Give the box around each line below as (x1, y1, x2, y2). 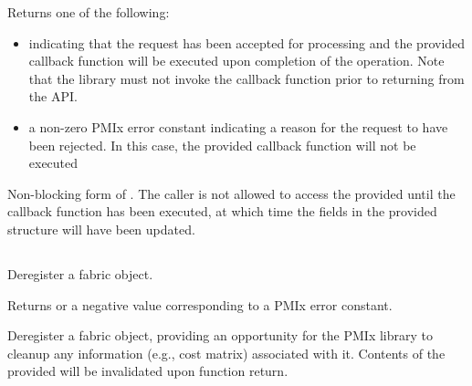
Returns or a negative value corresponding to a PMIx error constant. (7, 295, 393, 314)
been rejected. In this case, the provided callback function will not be (28, 135, 416, 154)
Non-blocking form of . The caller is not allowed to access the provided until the (7, 183, 456, 203)
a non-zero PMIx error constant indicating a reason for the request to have (28, 117, 448, 136)
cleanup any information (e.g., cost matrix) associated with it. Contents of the (7, 343, 446, 362)
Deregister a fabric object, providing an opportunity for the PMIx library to (7, 326, 433, 345)
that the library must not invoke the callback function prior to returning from (28, 68, 465, 88)
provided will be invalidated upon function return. (7, 361, 288, 381)
